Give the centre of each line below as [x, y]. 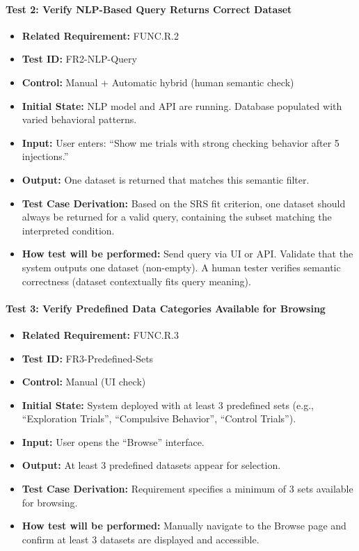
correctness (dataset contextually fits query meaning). [136, 281]
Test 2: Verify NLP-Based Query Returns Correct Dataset [149, 9]
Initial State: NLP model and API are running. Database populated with [182, 105]
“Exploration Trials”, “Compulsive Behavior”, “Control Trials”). [159, 418]
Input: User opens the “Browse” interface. [113, 441]
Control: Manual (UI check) [84, 382]
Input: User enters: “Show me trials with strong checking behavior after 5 [181, 142]
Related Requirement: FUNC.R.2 [100, 35]
